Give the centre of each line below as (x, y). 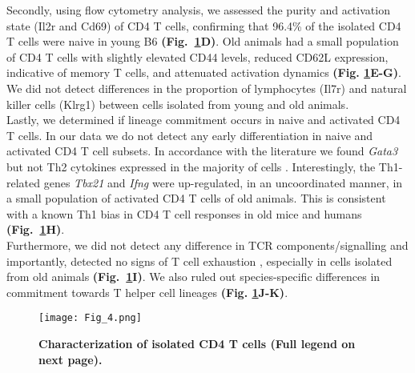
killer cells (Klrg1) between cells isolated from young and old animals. (178, 104)
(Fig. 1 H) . (36, 229)
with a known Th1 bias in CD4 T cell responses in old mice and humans (184, 213)
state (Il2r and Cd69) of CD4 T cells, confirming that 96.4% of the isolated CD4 (204, 25)
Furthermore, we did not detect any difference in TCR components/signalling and (207, 245)
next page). (71, 359)
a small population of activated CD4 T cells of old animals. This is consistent (196, 198)
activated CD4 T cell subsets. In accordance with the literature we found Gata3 (202, 151)
